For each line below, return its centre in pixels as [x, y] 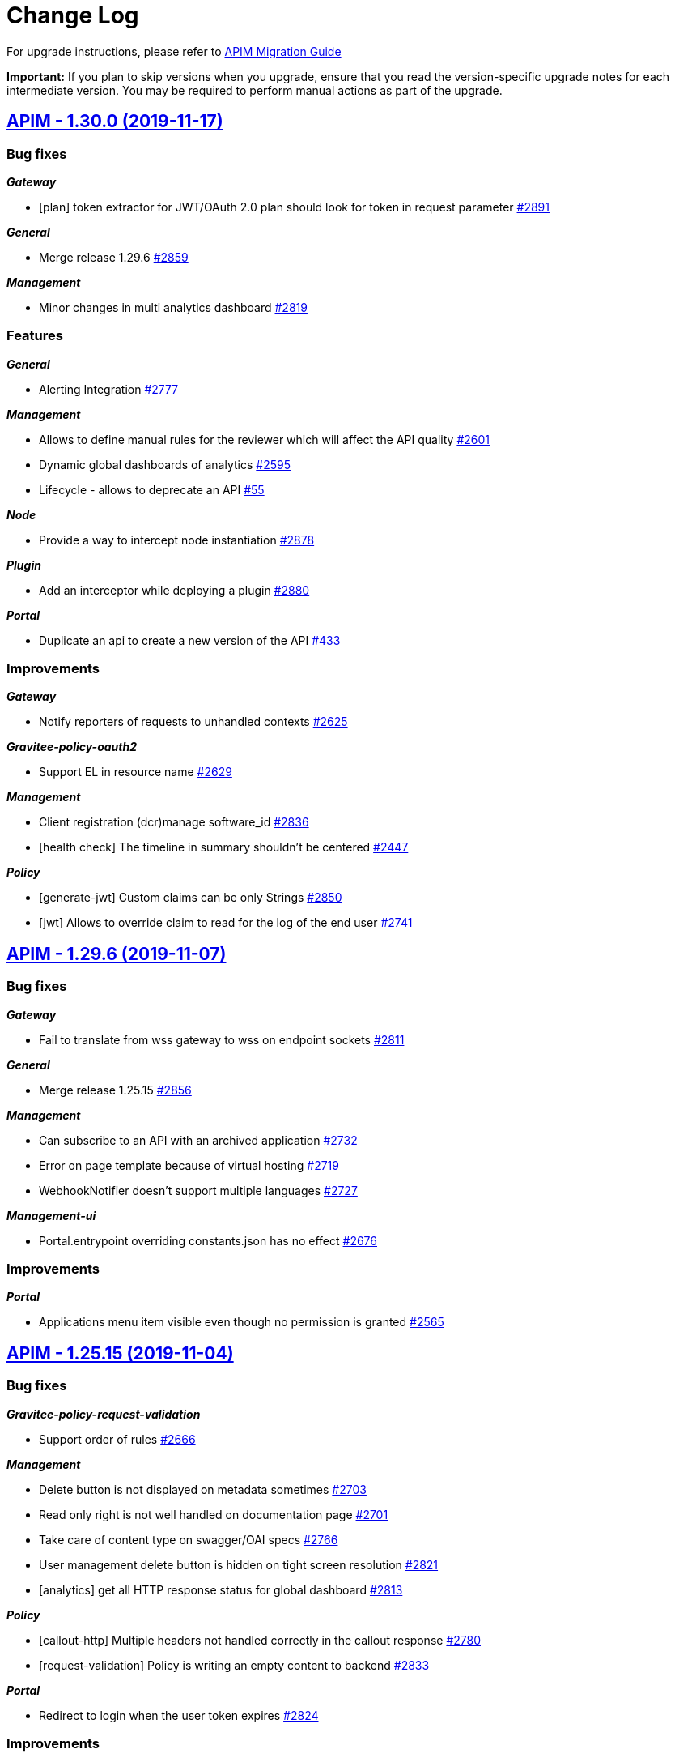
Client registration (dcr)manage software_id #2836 [174, 822]
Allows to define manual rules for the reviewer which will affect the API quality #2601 [264, 439]
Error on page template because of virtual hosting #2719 [189, 1165]
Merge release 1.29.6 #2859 [114, 257]
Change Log [73, 15]
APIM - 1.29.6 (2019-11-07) [117, 954]
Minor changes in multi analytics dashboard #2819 [173, 307]
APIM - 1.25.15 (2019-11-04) [120, 1353]
